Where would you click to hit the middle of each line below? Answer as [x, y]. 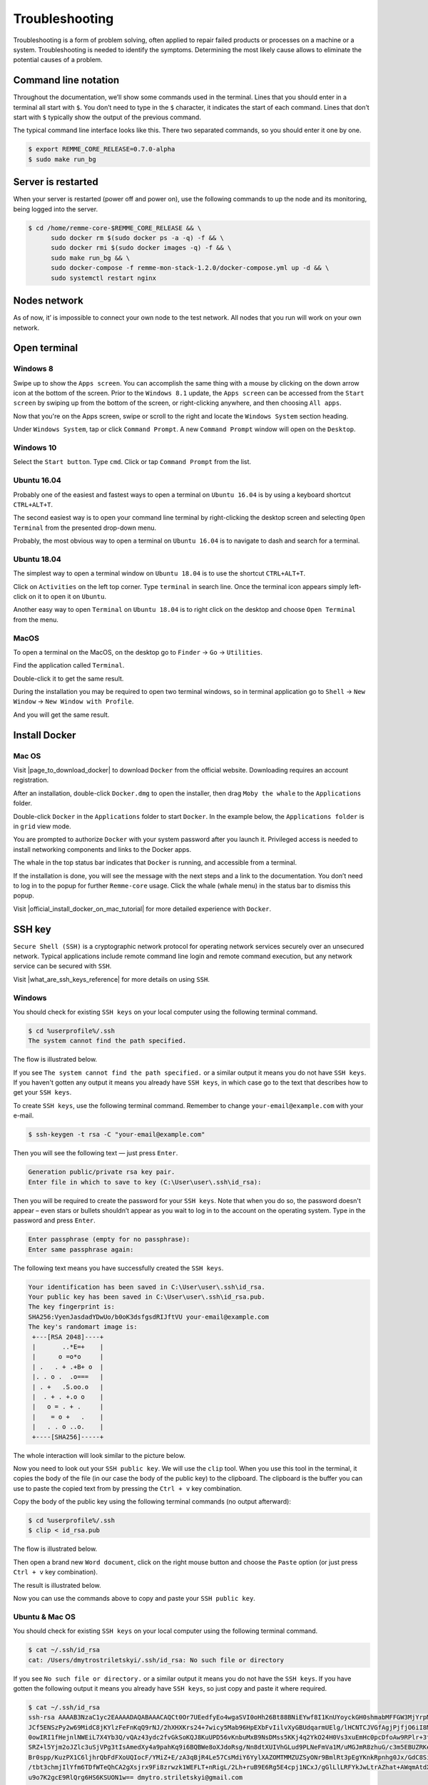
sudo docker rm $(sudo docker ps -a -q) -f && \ [137, 238]
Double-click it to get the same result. [68, 678]
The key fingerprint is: [72, 1307]
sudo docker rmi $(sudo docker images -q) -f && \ [141, 248]
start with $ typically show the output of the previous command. [107, 117]
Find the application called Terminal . [69, 665]
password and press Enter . [54, 1220]
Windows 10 [35, 448]
